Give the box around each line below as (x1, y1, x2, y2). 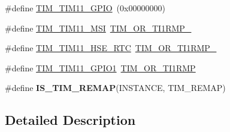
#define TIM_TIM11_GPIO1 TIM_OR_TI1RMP (5, 61, 196, 74)
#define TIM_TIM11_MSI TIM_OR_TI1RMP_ (5, 21, 192, 34)
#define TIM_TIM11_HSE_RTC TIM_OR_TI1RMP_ (5, 42, 217, 54)
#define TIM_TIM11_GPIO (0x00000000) (5, 2, 165, 14)
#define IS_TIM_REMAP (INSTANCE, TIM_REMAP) (5, 81, 226, 94)
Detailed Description (5, 111, 136, 129)
